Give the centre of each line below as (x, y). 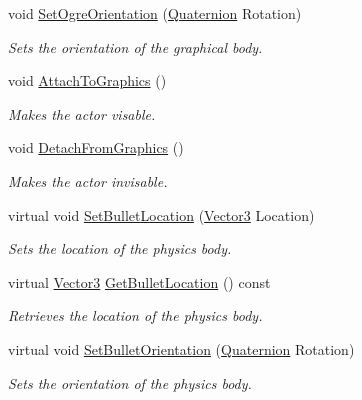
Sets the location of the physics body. (120, 248)
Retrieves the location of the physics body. (135, 315)
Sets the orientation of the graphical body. (135, 46)
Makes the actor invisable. (88, 180)
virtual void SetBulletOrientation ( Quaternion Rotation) (181, 348)
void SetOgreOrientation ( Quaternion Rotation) (155, 13)
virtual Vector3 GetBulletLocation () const (139, 281)
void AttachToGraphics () (87, 80)
